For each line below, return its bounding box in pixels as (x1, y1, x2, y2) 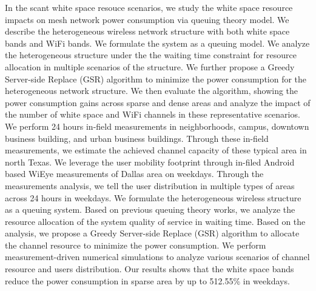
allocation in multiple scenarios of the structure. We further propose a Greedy (5, 60, 295, 73)
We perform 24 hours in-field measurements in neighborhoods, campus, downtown (5, 119, 309, 132)
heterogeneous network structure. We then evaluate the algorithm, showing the (5, 84, 298, 97)
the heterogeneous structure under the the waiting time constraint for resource (5, 48, 297, 61)
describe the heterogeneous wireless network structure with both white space (5, 25, 290, 38)
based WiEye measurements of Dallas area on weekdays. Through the (5, 167, 264, 180)
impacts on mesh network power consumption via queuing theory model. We (5, 13, 289, 25)
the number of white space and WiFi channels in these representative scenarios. (5, 108, 300, 121)
